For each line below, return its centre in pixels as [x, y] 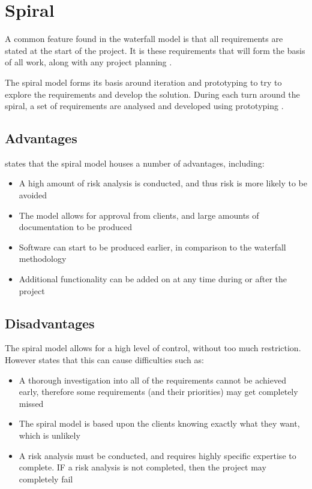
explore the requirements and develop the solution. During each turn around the [152, 94]
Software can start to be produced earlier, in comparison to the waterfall [152, 247]
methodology [43, 259]
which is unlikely [49, 435]
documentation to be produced [76, 227]
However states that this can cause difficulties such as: [104, 360]
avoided [33, 195]
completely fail [46, 479]
